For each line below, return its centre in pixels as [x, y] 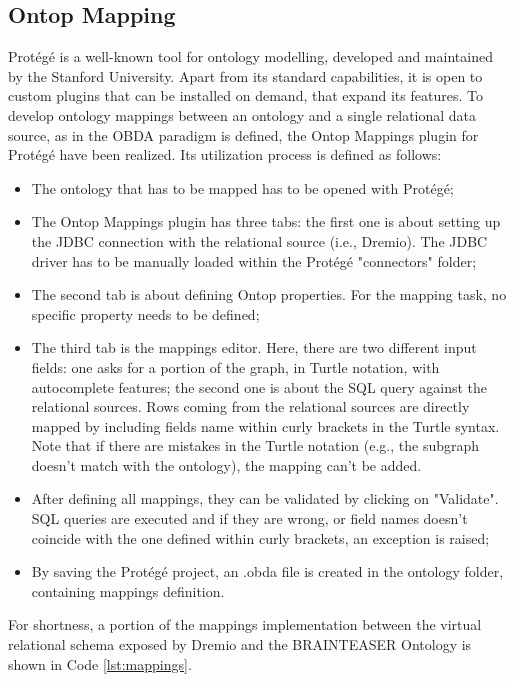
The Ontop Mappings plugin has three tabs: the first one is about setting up [266, 221]
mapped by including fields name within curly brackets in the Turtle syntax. [265, 425]
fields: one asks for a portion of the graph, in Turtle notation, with [235, 366]
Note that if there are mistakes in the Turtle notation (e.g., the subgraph [255, 445]
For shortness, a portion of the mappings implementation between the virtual [245, 624]
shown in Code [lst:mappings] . [100, 663]
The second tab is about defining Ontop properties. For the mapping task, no [269, 294]
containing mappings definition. [128, 590]
